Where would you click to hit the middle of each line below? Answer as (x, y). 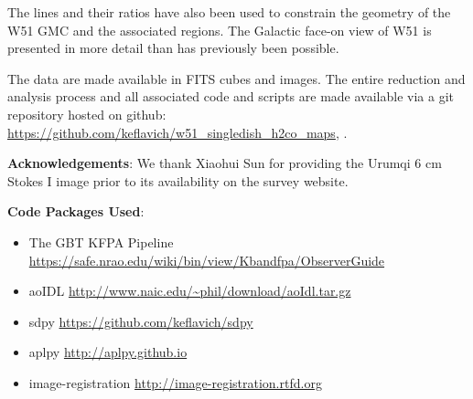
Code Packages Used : (76, 211)
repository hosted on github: (87, 114)
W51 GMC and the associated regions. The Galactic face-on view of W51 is (220, 30)
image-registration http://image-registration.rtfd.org (175, 382)
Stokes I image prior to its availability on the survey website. (178, 180)
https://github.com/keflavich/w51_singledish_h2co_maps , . (177, 132)
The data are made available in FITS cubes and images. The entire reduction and (236, 78)
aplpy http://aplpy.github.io (108, 352)
